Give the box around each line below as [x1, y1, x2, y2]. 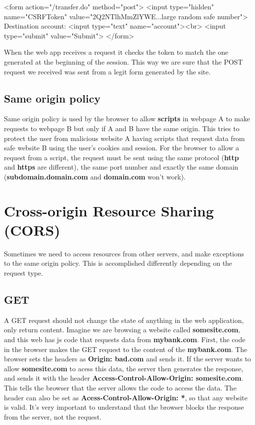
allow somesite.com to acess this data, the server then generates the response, [4, 363, 243, 373]
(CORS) [4, 219, 60, 240]
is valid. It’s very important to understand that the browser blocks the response [4, 402, 244, 412]
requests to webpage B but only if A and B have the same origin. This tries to [4, 123, 240, 133]
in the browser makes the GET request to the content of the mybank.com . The [4, 344, 247, 354]
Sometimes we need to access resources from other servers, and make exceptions [4, 248, 244, 258]
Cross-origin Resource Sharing [4, 200, 214, 220]
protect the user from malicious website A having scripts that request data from [4, 133, 245, 143]
